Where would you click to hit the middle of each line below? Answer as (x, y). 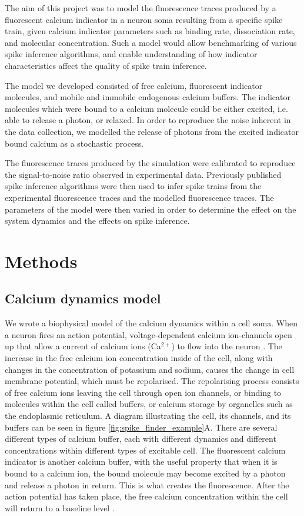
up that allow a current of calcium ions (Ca (83, 346)
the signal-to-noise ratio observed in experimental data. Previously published (143, 174)
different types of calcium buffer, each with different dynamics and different (141, 439)
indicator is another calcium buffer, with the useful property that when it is (141, 462)
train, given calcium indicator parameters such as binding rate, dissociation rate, (150, 31)
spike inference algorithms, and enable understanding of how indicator (131, 54)
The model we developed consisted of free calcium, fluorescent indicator (134, 85)
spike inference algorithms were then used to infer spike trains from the (133, 186)
